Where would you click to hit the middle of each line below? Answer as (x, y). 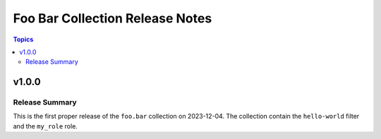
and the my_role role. (45, 126)
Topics (23, 39)
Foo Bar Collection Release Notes (113, 18)
